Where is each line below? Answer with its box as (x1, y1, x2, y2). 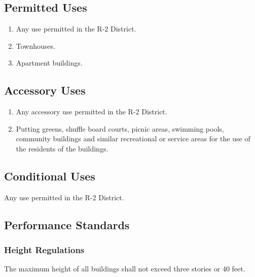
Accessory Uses (4, 82, 86, 98)
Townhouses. (16, 40, 55, 51)
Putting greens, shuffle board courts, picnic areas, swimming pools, (16, 123, 224, 134)
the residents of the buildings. (16, 143, 108, 153)
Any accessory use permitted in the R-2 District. (16, 106, 167, 117)
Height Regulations (4, 243, 85, 256)
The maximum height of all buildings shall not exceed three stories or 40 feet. (4, 263, 245, 274)
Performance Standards (4, 217, 130, 232)
